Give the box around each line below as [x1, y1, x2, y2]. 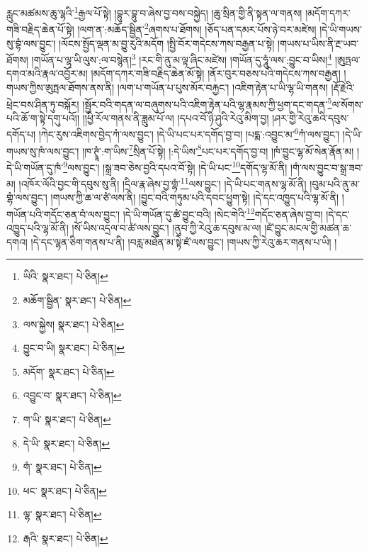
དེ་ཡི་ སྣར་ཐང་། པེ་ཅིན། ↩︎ [23, 435, 110, 450]
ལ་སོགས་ [331, 96, 363, 111]
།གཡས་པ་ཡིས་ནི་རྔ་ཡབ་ [278, 35, 359, 50]
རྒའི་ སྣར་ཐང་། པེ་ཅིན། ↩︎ [23, 530, 108, 545]
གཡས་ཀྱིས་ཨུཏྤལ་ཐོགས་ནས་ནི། [6, 79, 115, 94]
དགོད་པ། [6, 127, 36, 142]
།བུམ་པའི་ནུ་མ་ [310, 176, 360, 191]
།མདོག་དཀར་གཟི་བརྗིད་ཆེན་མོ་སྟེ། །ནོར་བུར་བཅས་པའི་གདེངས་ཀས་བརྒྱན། [91, 66, 341, 81]
